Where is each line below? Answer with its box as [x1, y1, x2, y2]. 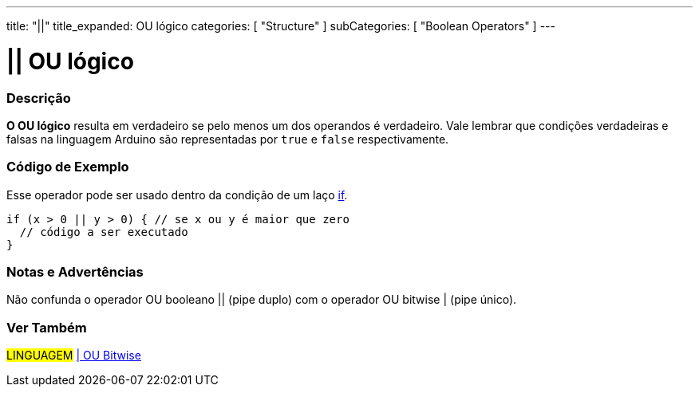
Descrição [6, 89, 71, 106]
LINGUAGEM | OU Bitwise [6, 348, 141, 363]
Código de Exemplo [6, 159, 129, 175]
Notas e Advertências [6, 264, 144, 280]
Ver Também [6, 319, 87, 336]
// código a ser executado [19, 225, 188, 238]
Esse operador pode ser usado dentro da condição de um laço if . [6, 187, 348, 202]
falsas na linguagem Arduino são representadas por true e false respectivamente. [6, 132, 449, 146]
